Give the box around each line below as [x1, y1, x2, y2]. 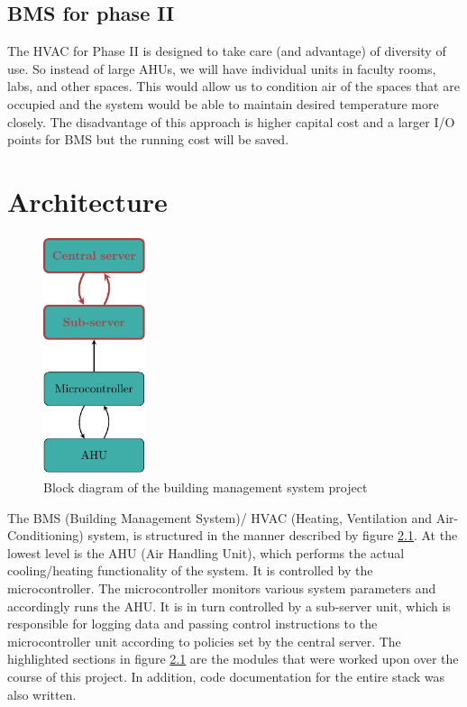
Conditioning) [7, 526, 84, 545]
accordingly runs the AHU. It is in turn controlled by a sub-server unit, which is [7, 596, 451, 615]
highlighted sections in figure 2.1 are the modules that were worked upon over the [7, 649, 459, 668]
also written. [7, 684, 77, 703]
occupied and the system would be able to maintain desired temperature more [7, 94, 439, 113]
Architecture [7, 182, 168, 219]
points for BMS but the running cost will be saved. [7, 130, 289, 149]
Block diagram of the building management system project [43, 478, 368, 497]
